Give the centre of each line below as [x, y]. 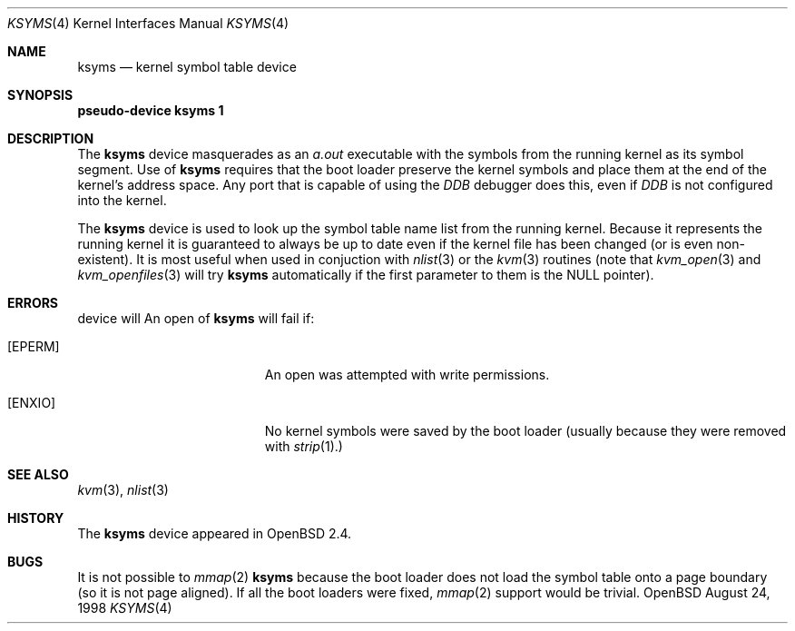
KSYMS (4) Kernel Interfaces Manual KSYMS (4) [148, 23]
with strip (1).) [304, 446]
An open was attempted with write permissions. [407, 375]
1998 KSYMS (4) [125, 608]
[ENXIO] [32, 403]
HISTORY [36, 518]
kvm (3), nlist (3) [123, 490]
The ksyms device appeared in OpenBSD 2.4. [215, 533]
